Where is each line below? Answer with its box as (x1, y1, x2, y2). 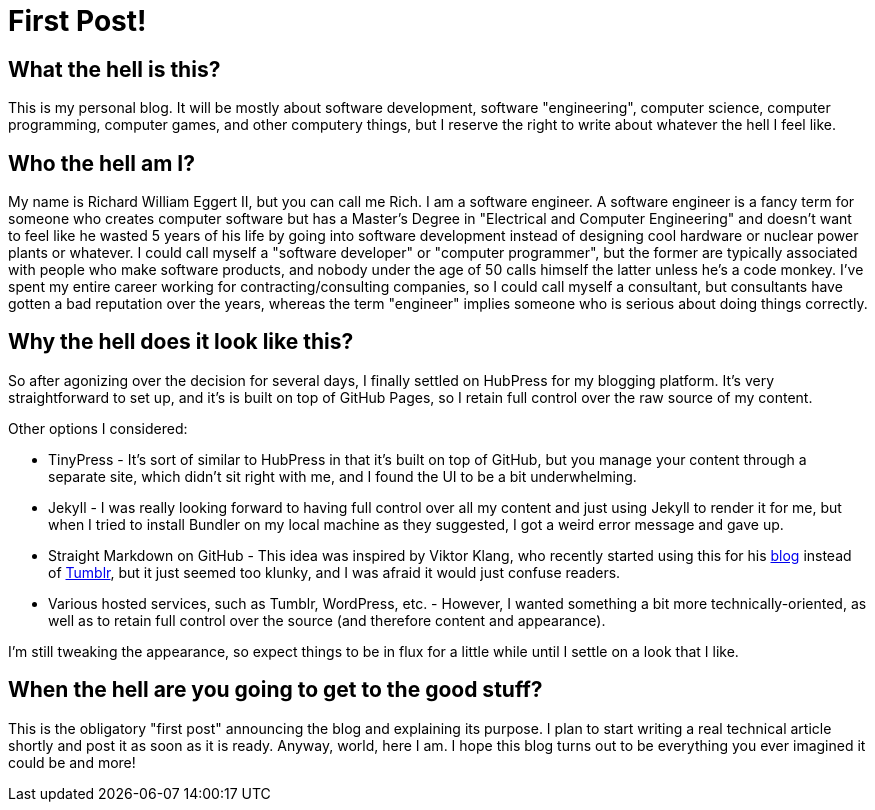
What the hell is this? (8, 56, 221, 82)
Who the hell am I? (8, 150, 195, 176)
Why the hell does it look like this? (8, 329, 354, 355)
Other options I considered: (8, 419, 188, 437)
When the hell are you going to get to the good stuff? (8, 677, 543, 703)
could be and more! (8, 753, 136, 771)
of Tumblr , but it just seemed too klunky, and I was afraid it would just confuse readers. (48, 563, 621, 581)
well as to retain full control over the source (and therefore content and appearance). (48, 611, 606, 629)
